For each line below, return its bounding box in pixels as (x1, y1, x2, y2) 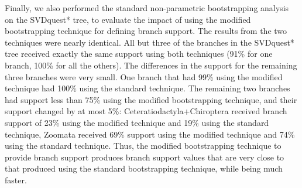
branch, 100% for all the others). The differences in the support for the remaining (5, 59, 297, 71)
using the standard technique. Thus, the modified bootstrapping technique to (5, 139, 282, 152)
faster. (5, 173, 27, 186)
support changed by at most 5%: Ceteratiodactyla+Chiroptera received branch (5, 105, 287, 117)
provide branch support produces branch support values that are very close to (5, 151, 284, 163)
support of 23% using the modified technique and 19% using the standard (5, 116, 269, 128)
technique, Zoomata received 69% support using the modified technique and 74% (5, 128, 295, 140)
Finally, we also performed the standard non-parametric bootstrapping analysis (5, 2, 289, 13)
